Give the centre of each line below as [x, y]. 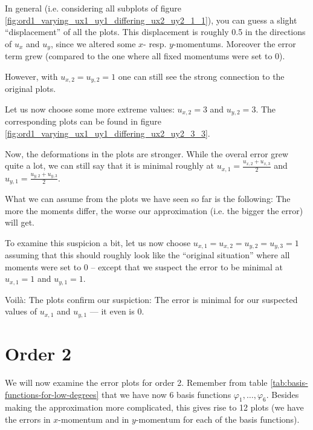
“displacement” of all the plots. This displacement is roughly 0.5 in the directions [155, 32]
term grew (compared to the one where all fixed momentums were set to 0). [145, 56]
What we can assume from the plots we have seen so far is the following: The [148, 199]
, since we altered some [93, 43]
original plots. [31, 89]
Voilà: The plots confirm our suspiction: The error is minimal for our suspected [151, 299]
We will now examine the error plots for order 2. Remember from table [136, 383]
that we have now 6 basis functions [166, 394]
